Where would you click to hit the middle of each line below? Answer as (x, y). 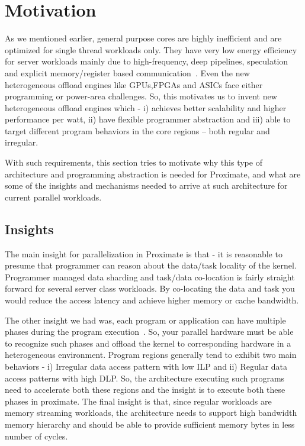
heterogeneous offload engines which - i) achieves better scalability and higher (146, 107)
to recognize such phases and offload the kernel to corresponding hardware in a (148, 343)
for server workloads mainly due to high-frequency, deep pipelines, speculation (147, 61)
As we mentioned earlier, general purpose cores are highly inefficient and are (143, 38)
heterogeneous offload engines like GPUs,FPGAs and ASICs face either (134, 84)
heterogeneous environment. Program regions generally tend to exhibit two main (151, 355)
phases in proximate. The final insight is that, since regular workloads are (138, 401)
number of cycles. (36, 436)
